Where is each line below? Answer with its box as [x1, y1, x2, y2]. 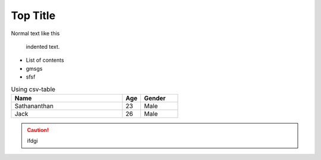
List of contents [26, 57, 65, 64]
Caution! [27, 126, 49, 133]
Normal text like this [11, 30, 60, 37]
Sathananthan [14, 102, 53, 110]
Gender [143, 94, 166, 102]
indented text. [26, 43, 60, 50]
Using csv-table [11, 85, 56, 93]
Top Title [11, 9, 56, 22]
